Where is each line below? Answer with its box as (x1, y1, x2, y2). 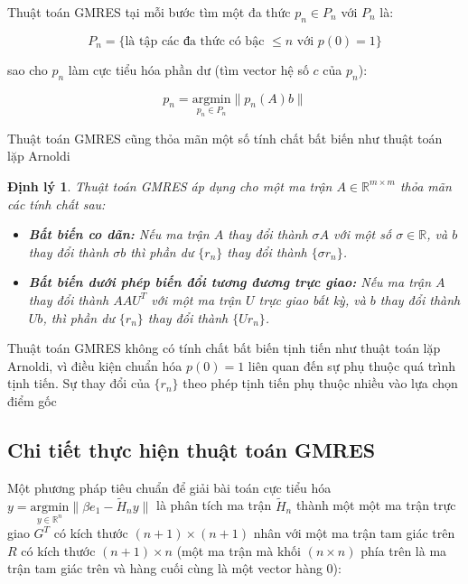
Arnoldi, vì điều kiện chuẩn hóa (7, 356, 183, 375)
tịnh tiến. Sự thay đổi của (7, 374, 150, 393)
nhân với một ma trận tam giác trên (253, 524, 455, 542)
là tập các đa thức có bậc (125, 34, 265, 48)
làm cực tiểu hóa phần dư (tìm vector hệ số (68, 60, 309, 79)
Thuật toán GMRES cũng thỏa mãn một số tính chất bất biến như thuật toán (7, 128, 443, 147)
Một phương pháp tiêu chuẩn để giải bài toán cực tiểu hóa (7, 477, 332, 496)
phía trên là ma (360, 541, 447, 560)
